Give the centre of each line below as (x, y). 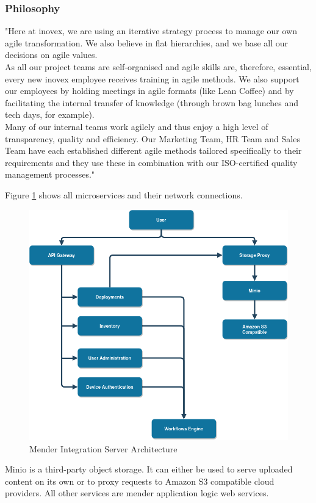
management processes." (50, 174)
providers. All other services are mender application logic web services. (137, 493)
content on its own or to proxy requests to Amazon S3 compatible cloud (140, 481)
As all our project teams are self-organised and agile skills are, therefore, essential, (158, 67)
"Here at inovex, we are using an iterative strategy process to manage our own (151, 31)
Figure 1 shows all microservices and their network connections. (124, 194)
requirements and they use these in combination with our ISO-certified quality (151, 162)
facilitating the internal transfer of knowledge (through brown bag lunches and (152, 102)
